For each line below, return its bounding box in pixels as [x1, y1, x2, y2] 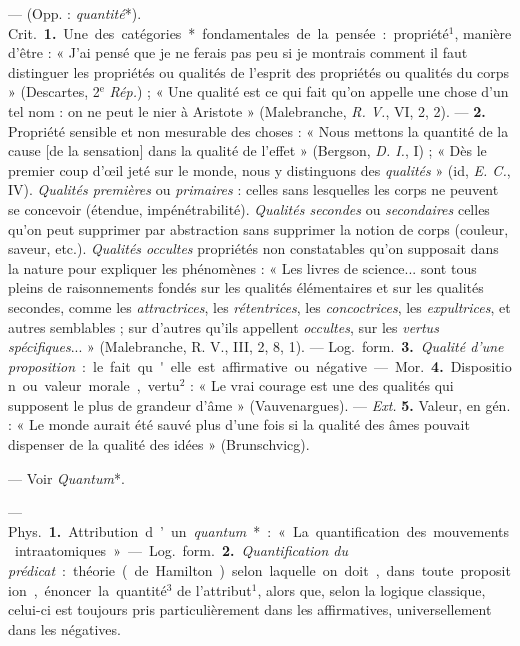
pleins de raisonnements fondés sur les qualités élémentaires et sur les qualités [8, 277, 484, 298]
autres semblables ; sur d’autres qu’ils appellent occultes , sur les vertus [8, 316, 439, 337]
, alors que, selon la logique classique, [257, 579, 486, 600]
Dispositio [450, 355, 512, 376]
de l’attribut [177, 579, 252, 600]
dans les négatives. [8, 618, 121, 639]
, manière [454, 22, 512, 43]
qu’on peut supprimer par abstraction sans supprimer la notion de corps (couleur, [8, 218, 509, 239]
